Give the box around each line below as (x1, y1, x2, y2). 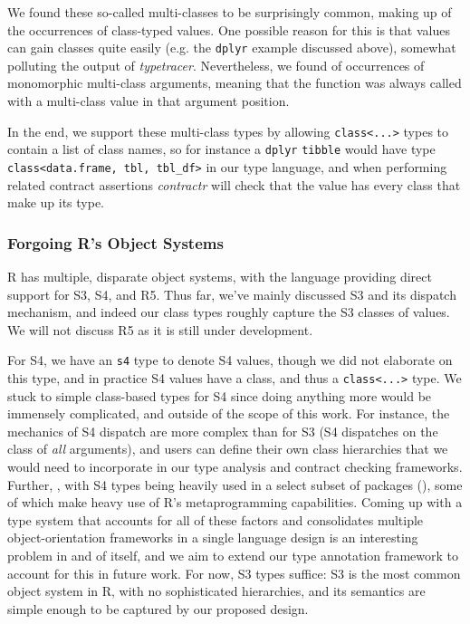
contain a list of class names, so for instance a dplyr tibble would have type (7, 139, 436, 158)
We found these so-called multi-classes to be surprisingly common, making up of (7, 3, 452, 21)
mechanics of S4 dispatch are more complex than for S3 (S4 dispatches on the (7, 421, 438, 440)
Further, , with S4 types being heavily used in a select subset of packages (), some (7, 475, 463, 494)
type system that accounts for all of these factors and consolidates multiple (7, 510, 424, 529)
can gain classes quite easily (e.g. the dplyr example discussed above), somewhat (7, 38, 456, 57)
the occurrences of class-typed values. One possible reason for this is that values (7, 20, 450, 39)
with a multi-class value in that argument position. (7, 91, 290, 110)
